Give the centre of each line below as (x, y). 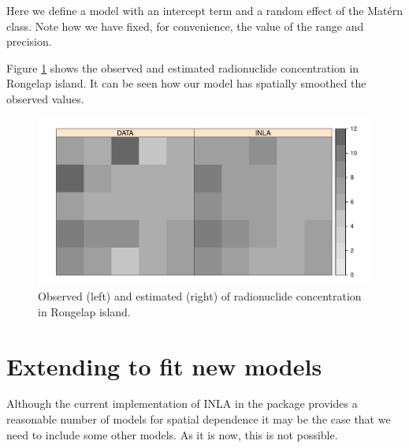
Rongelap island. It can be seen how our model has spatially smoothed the (186, 83)
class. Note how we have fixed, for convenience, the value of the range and (185, 26)
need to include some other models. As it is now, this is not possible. (172, 434)
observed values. (45, 98)
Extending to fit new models (164, 366)
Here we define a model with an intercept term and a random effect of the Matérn (204, 10)
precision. (29, 41)
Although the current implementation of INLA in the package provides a (182, 403)
